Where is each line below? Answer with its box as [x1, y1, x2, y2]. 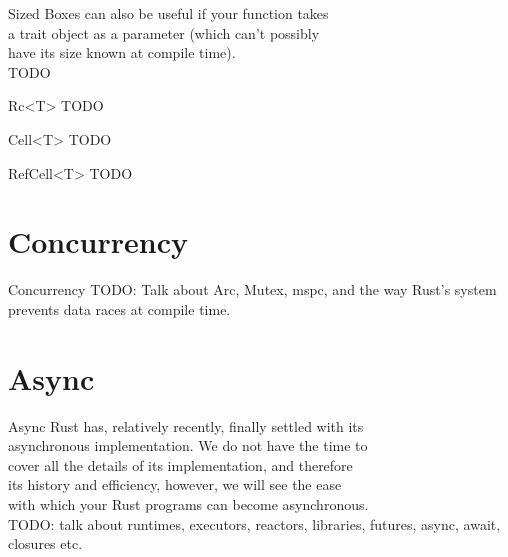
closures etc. [8, 533, 83, 554]
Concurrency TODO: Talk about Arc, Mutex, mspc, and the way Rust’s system [8, 279, 497, 300]
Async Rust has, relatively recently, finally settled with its [8, 415, 364, 436]
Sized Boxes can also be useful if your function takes [8, 3, 329, 23]
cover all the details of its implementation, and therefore [8, 454, 353, 475]
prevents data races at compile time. [8, 298, 231, 319]
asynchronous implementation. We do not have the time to [8, 435, 368, 456]
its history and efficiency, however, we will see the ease [8, 474, 342, 495]
